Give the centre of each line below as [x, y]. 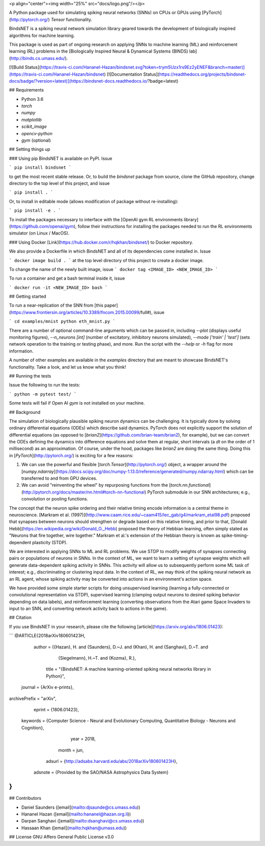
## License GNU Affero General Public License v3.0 [61, 837]
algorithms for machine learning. [42, 35]
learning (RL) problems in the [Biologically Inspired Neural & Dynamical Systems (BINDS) [99, 51]
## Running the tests [30, 376]
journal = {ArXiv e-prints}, [47, 687]
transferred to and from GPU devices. [59, 478]
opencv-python [37, 133]
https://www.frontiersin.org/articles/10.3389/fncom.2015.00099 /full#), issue [87, 312]
